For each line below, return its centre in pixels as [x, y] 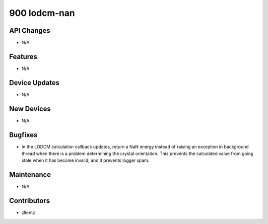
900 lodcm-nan [42, 13]
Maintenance [30, 175]
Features [23, 56]
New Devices [30, 109]
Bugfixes [23, 135]
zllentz [29, 213]
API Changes [30, 31]
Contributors [30, 201]
